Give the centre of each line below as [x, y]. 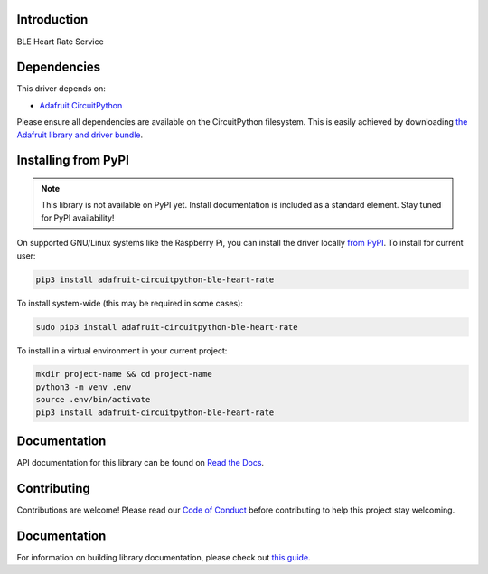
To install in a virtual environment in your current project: [122, 350]
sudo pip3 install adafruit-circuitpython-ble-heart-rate [167, 327]
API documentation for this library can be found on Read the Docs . [141, 463]
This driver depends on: [61, 89]
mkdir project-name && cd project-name [124, 374]
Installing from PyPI [73, 160]
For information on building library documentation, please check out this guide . [164, 557]
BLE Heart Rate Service [60, 42]
